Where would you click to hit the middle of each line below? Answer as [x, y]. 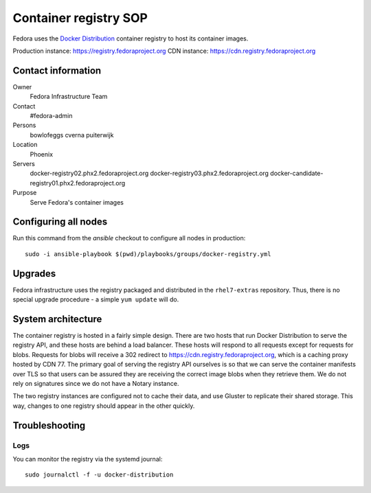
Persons [24, 125]
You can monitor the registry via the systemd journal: [88, 459]
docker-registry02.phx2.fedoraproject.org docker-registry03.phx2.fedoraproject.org [149, 173]
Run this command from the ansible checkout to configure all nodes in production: [129, 238]
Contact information [57, 70]
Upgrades [34, 274]
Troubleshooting [49, 425]
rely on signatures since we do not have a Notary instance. [96, 383]
